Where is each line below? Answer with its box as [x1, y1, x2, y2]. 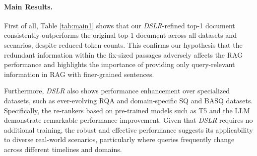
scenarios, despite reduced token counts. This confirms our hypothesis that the [4, 39, 243, 50]
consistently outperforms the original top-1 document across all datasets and [4, 30, 237, 40]
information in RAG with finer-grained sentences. [4, 69, 154, 79]
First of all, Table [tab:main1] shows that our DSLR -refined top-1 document [4, 20, 235, 30]
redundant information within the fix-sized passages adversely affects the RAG [4, 49, 243, 60]
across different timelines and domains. [4, 144, 122, 154]
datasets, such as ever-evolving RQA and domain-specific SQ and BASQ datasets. [4, 95, 253, 105]
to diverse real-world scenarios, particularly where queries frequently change [4, 134, 235, 145]
